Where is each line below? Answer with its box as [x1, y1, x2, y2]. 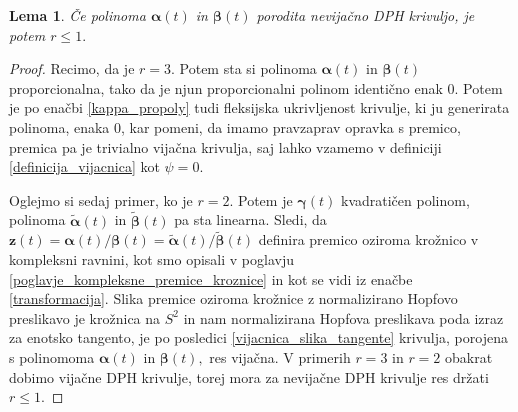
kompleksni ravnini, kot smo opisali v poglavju [9, 248, 294, 269]
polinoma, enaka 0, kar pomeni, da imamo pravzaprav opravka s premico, [9, 116, 461, 137]
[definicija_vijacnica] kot [9, 156, 160, 177]
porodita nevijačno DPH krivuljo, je [256, 5, 475, 25]
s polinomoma [9, 346, 95, 367]
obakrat [445, 346, 493, 367]
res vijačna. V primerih [209, 346, 351, 367]
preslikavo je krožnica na [9, 307, 161, 328]
